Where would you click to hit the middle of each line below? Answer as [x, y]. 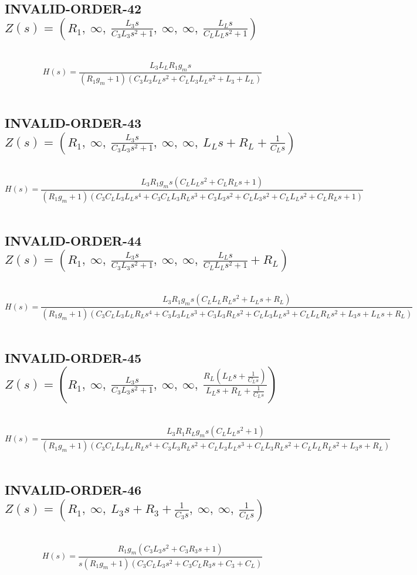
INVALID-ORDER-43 [73, 123]
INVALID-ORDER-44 [73, 240]
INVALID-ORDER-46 [73, 490]
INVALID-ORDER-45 [73, 357]
